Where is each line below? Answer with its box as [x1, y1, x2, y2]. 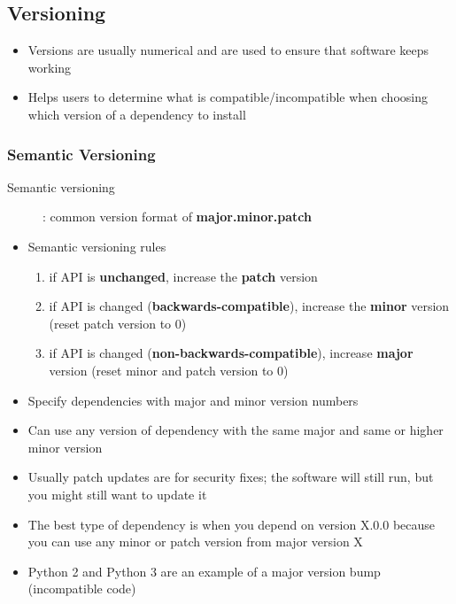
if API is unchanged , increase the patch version [49, 267, 318, 285]
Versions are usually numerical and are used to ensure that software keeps [27, 41, 429, 59]
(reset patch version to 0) [49, 314, 187, 332]
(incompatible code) [27, 579, 136, 598]
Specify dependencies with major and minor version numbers [27, 391, 359, 409]
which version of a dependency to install [27, 105, 246, 123]
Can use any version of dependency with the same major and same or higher [27, 421, 444, 439]
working [27, 58, 72, 76]
